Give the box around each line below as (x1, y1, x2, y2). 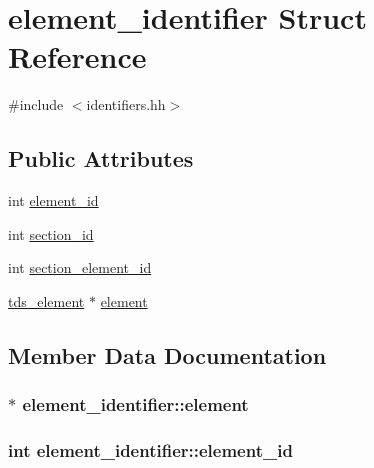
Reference (8, 36, 147, 77)
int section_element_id (8, 257, 152, 278)
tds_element (8, 290, 85, 311)
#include (8, 94, 64, 115)
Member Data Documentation (8, 339, 327, 370)
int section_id (8, 223, 94, 244)
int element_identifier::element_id (8, 438, 293, 463)
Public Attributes (8, 143, 194, 174)
